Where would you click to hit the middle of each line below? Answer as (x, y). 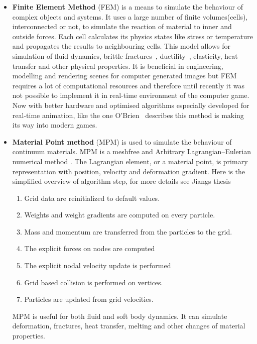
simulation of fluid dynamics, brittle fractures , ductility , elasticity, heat (125, 55)
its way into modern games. (55, 125)
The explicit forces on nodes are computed (90, 248)
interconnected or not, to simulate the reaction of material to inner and (122, 26)
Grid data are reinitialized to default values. (92, 198)
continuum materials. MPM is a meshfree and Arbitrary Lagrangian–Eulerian (132, 151)
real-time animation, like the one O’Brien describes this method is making (128, 115)
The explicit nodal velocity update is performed (98, 265)
